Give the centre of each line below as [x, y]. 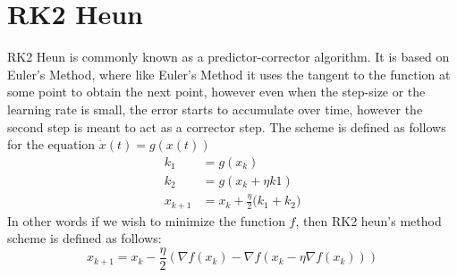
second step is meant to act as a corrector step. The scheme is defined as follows [227, 126]
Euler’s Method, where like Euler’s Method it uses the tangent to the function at [229, 74]
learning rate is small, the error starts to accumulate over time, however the [215, 109]
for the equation [51, 144]
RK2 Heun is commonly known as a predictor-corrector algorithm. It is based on [228, 57]
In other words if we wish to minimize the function [146, 220]
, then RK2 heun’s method [368, 220]
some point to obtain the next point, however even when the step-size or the [216, 92]
